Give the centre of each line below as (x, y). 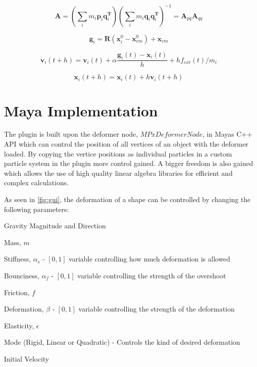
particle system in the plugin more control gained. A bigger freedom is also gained (128, 163)
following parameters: (36, 209)
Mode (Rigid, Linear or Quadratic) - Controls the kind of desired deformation (122, 342)
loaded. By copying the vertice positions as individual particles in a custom (118, 153)
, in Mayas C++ (227, 134)
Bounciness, (22, 275)
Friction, (17, 292)
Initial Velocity (27, 358)
